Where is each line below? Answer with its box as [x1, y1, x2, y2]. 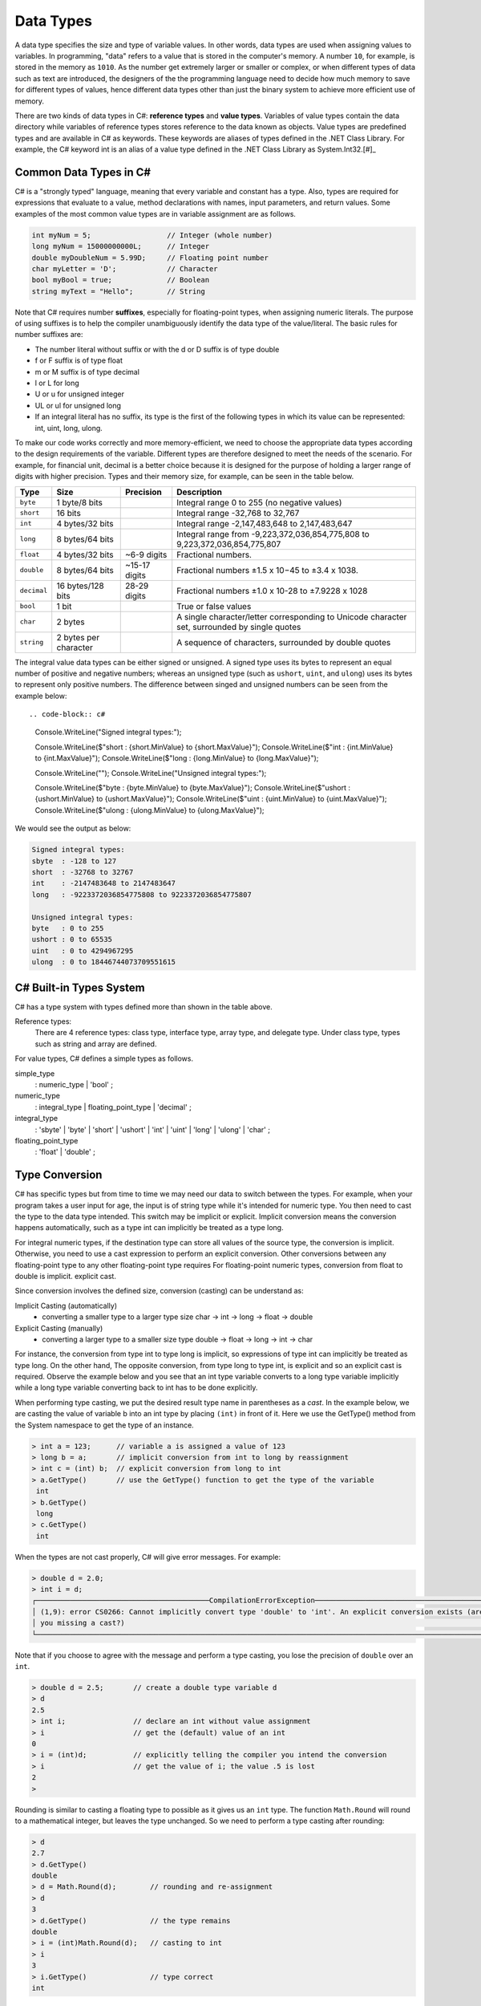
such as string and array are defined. [34, 1039, 157, 1049]
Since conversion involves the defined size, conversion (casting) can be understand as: [14, 1286, 304, 1296]
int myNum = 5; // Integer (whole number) [31, 230, 273, 240]
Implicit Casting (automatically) [14, 1301, 118, 1310]
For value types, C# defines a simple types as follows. [14, 1054, 194, 1063]
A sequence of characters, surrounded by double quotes [176, 636, 391, 648]
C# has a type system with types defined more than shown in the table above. [14, 1001, 273, 1011]
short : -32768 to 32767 [31, 867, 134, 876]
